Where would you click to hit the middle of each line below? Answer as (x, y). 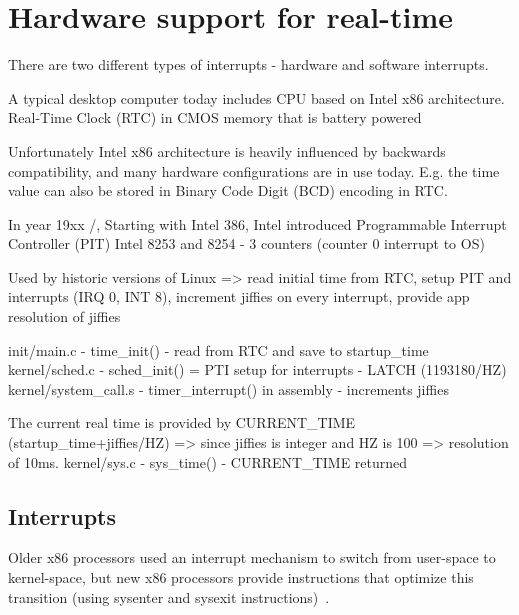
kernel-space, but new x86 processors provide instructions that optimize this (241, 577)
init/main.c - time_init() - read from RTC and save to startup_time (218, 349)
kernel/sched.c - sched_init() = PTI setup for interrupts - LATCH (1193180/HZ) (257, 369)
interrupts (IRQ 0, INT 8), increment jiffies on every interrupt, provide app (239, 296)
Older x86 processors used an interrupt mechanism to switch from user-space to (252, 557)
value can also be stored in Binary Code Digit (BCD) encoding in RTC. (228, 190)
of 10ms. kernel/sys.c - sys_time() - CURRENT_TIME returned (208, 461)
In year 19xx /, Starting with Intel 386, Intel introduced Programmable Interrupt (257, 223)
